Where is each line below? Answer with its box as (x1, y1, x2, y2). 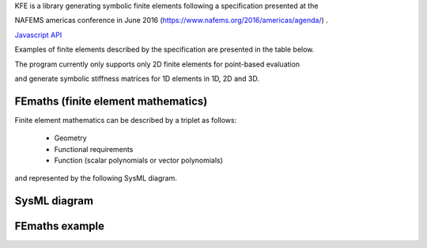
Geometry (54, 133, 87, 143)
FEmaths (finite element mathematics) (14, 94, 208, 108)
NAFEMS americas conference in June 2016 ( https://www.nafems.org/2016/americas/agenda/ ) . (14, 16, 328, 25)
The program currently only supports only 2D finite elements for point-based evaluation (14, 59, 300, 69)
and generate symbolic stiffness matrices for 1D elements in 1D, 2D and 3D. (14, 74, 260, 83)
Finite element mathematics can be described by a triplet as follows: (14, 115, 237, 124)
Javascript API (14, 30, 62, 40)
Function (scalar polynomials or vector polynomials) (54, 155, 223, 166)
